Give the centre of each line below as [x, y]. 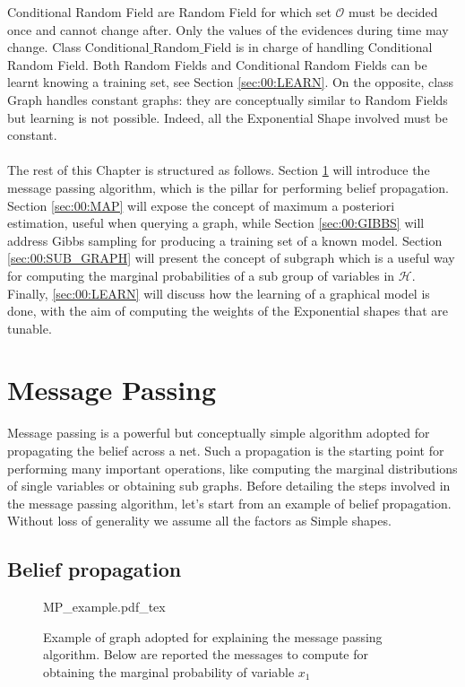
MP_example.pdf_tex [104, 607]
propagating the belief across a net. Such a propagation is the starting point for [226, 450]
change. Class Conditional [78, 47]
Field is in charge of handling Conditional [318, 47]
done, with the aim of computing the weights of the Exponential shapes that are [228, 311]
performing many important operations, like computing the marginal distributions [232, 468]
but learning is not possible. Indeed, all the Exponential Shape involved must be [228, 117]
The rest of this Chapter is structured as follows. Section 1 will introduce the [219, 170]
